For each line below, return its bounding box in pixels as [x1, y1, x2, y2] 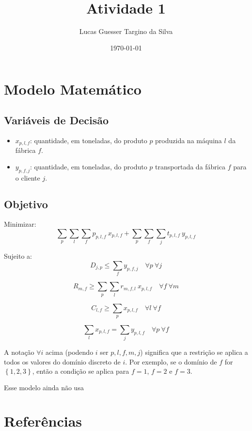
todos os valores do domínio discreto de [4, 356, 121, 366]
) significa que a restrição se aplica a [140, 347, 248, 357]
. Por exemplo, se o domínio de [125, 356, 217, 366]
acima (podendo [46, 347, 94, 357]
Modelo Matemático [4, 79, 142, 99]
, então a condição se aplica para [32, 366, 129, 376]
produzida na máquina [155, 135, 222, 145]
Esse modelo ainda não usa [4, 382, 84, 393]
